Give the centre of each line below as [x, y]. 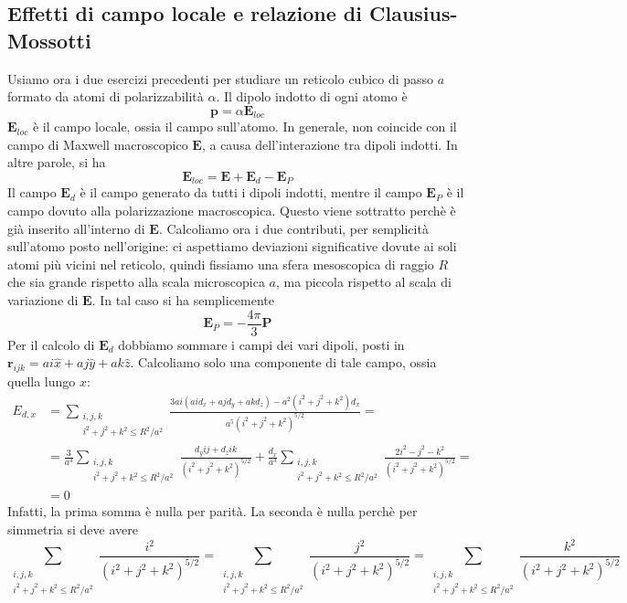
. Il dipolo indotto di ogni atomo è [312, 96]
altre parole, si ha [57, 162]
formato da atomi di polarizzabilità [106, 96]
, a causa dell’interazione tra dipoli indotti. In [329, 144]
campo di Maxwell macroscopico [98, 144]
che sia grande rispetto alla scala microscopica [136, 282]
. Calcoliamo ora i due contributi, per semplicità [293, 228]
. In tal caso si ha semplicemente [183, 300]
